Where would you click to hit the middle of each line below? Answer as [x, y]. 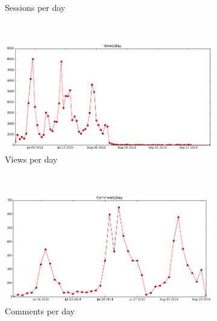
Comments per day [40, 311]
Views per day [31, 159]
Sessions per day [35, 7]
